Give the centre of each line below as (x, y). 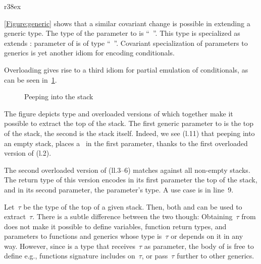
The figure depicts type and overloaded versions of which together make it (119, 113)
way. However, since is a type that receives (70, 246)
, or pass (155, 256)
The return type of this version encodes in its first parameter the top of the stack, (131, 180)
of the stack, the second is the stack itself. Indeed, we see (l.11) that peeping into (129, 133)
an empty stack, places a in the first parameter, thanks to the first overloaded (126, 143)
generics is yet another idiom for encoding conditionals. (89, 53)
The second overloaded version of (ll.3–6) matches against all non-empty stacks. (127, 170)
